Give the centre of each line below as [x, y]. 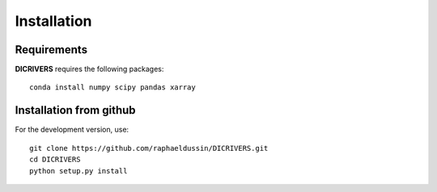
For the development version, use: [72, 130]
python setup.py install [78, 171]
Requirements [51, 50]
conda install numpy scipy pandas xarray [112, 88]
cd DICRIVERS [55, 160]
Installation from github [76, 110]
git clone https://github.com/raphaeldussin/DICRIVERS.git [149, 148]
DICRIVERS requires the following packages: [89, 69]
